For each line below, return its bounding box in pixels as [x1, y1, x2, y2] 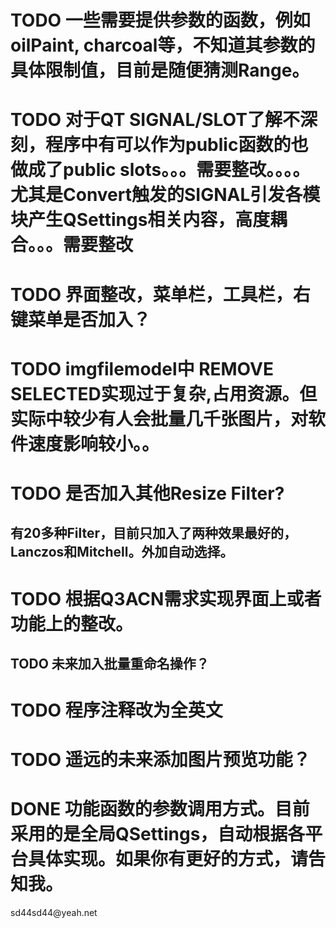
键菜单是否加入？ [10, 308, 152, 331]
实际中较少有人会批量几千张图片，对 [10, 407, 309, 430]
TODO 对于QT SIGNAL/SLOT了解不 [10, 109, 300, 131]
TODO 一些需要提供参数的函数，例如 [10, 9, 311, 32]
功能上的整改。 [10, 612, 134, 635]
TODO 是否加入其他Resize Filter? [10, 482, 285, 505]
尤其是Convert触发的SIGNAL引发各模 [10, 184, 321, 206]
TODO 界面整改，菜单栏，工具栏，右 [10, 283, 311, 306]
